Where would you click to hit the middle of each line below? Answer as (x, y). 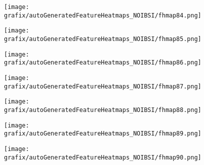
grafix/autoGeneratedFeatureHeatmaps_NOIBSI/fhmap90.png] (103, 157)
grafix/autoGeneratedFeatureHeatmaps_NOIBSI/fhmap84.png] (103, 15)
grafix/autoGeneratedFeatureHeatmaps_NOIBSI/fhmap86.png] (103, 63)
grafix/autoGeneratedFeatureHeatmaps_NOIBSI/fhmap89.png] (103, 134)
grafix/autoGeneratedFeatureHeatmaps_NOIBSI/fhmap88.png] (103, 110)
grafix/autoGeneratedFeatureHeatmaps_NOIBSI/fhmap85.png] (103, 39)
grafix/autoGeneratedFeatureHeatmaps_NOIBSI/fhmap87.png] (103, 86)
